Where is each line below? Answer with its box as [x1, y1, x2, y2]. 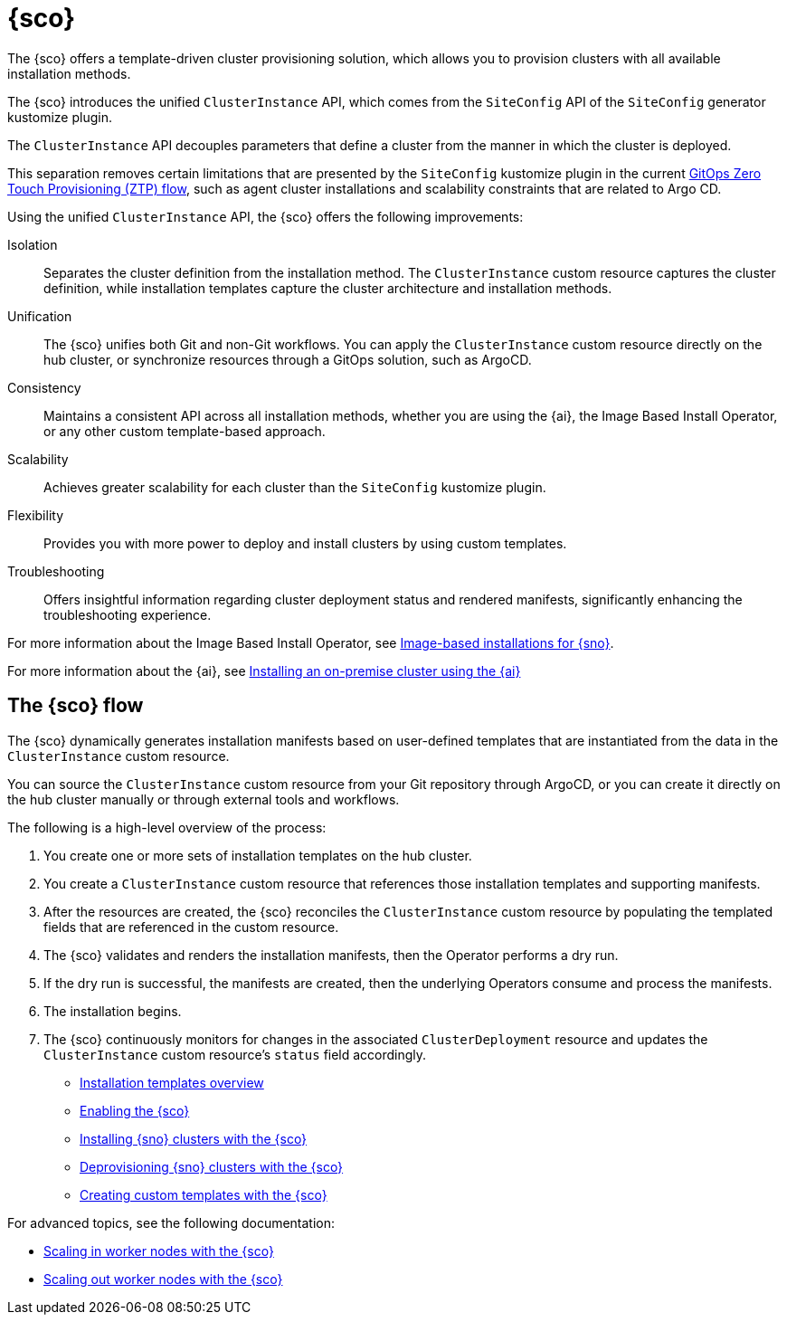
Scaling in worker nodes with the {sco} [43, 1242, 274, 1259]
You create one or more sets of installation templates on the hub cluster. [43, 847, 472, 863]
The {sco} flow [7, 694, 144, 718]
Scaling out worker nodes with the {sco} [43, 1270, 283, 1287]
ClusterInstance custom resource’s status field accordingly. [43, 1046, 427, 1062]
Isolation [7, 236, 58, 252]
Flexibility [7, 507, 64, 523]
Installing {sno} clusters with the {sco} [80, 1130, 308, 1146]
